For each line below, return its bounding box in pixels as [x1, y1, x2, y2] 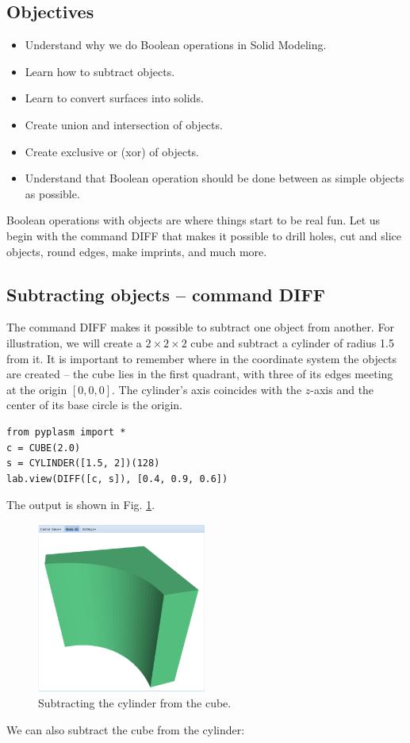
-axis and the [310, 381, 374, 397]
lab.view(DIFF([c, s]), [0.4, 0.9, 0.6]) [6, 473, 228, 484]
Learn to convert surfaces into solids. [25, 90, 204, 106]
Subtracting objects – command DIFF [6, 281, 325, 306]
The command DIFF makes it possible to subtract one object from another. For [6, 319, 394, 335]
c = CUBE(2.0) [6, 442, 81, 454]
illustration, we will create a [6, 334, 142, 350]
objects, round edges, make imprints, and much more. [6, 243, 267, 259]
